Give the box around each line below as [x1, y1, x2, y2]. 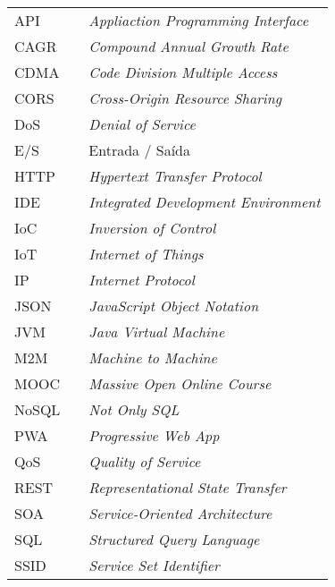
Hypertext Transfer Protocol [88, 166, 262, 186]
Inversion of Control [88, 217, 216, 238]
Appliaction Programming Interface [88, 10, 309, 30]
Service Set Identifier [88, 555, 220, 575]
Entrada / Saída [88, 140, 190, 160]
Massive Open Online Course [88, 373, 272, 394]
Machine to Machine [88, 347, 217, 368]
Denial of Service [88, 114, 196, 134]
